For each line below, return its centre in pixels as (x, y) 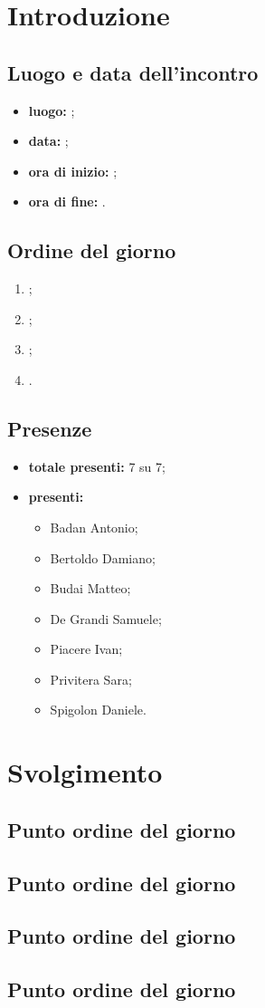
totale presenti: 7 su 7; (97, 466)
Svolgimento (85, 772)
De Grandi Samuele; (106, 618)
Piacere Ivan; (86, 649)
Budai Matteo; (90, 588)
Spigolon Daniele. (98, 710)
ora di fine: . (67, 202)
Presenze (50, 428)
